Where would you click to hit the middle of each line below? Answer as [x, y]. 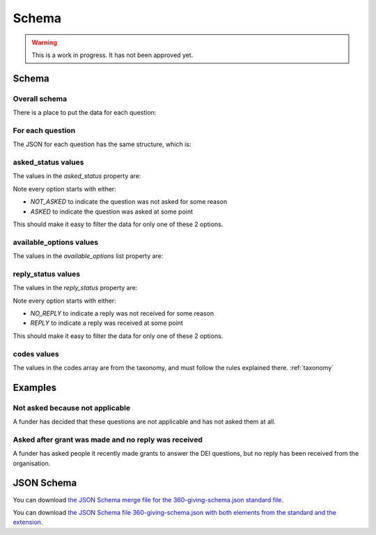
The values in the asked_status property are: [77, 176]
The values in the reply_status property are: [75, 288]
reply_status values [46, 273]
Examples [35, 387]
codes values [36, 353]
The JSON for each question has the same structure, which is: [102, 144]
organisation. [32, 463]
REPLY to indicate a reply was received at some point [107, 323]
